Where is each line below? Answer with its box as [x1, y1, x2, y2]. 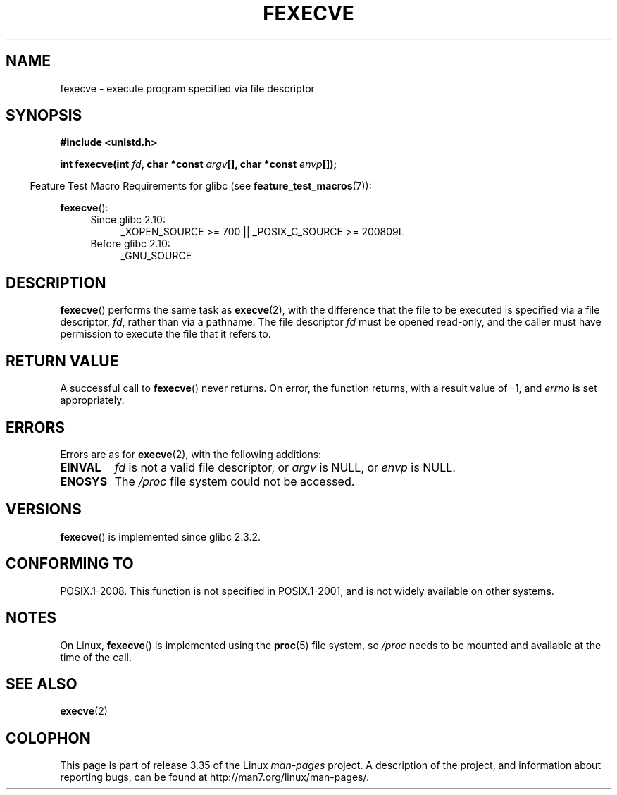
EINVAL [60, 460, 101, 474]
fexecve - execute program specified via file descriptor [60, 82, 315, 94]
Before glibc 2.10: [90, 238, 170, 250]
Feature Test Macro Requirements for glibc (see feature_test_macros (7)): [30, 180, 372, 192]
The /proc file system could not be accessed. [114, 474, 355, 488]
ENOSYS [60, 474, 108, 488]
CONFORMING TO [6, 555, 134, 573]
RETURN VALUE [6, 352, 119, 370]
